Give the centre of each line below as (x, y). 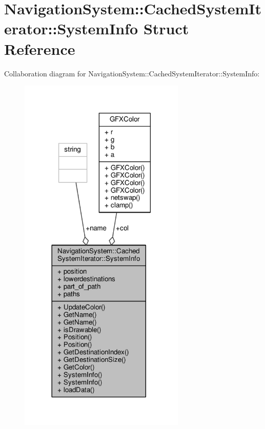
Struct (166, 28)
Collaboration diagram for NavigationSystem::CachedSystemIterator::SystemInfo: (132, 73)
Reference (40, 48)
